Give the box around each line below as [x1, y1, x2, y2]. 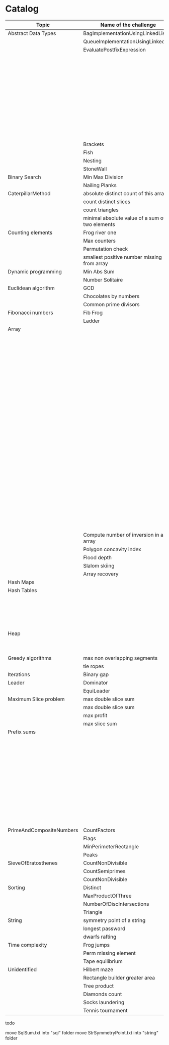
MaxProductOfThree [82, 892, 132, 899]
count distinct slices [82, 198, 131, 205]
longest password [82, 925, 126, 932]
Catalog [5, 3, 39, 15]
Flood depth [82, 554, 112, 561]
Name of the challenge [100, 21, 156, 28]
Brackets [82, 141, 104, 148]
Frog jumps [82, 941, 110, 948]
